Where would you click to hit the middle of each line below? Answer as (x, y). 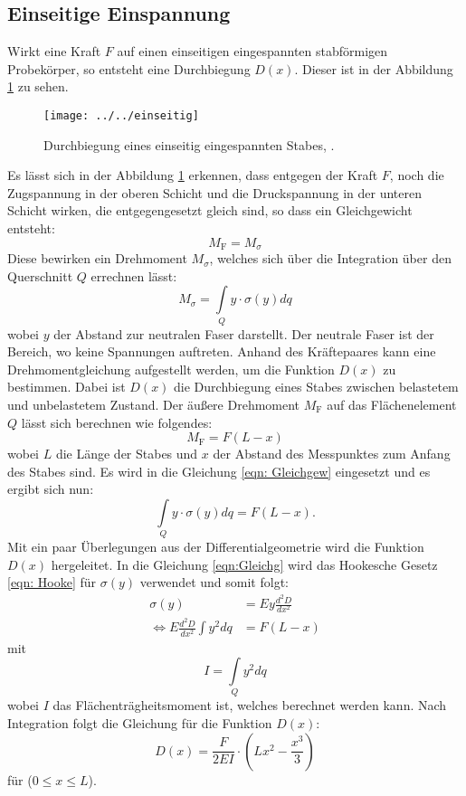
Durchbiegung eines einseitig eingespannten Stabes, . (189, 144)
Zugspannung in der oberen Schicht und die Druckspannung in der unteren (214, 192)
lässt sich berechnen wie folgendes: (117, 422)
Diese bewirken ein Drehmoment (97, 258)
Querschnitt (40, 275)
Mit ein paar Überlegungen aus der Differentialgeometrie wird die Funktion (216, 547)
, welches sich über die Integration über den (330, 258)
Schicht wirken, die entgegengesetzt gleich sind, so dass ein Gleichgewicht (210, 210)
